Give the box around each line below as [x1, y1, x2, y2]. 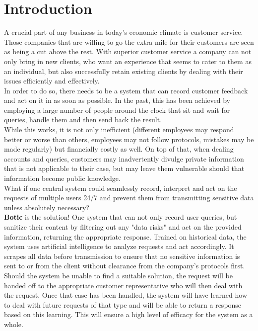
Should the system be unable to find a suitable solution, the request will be [4, 270, 233, 280]
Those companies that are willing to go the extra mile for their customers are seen [4, 36, 254, 47]
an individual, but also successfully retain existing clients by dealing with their [4, 66, 243, 76]
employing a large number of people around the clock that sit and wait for [4, 104, 230, 115]
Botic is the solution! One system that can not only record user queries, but [4, 212, 237, 222]
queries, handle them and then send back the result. [4, 114, 162, 125]
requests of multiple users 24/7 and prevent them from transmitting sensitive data [4, 192, 254, 203]
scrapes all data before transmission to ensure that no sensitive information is [4, 250, 240, 261]
